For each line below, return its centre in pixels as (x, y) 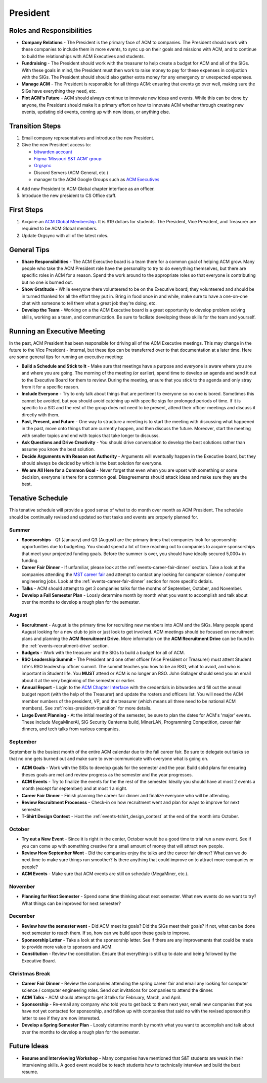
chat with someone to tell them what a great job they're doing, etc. (89, 303)
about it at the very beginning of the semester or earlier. (78, 680)
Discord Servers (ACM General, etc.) (71, 172)
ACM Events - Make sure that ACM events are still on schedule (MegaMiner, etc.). (105, 874)
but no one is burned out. (47, 282)
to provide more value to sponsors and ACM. (67, 947)
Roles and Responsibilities (51, 31)
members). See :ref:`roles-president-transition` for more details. (87, 708)
